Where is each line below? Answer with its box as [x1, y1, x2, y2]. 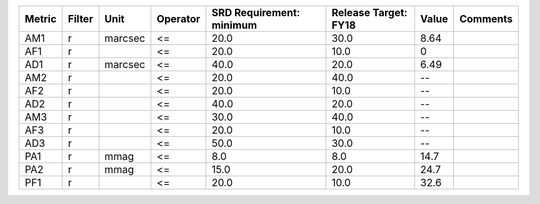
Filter [67, 12, 94, 25]
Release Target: [331, 6, 408, 19]
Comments [459, 12, 514, 25]
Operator [156, 12, 201, 25]
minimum [211, 18, 258, 32]
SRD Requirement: [211, 6, 301, 19]
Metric [24, 12, 57, 25]
